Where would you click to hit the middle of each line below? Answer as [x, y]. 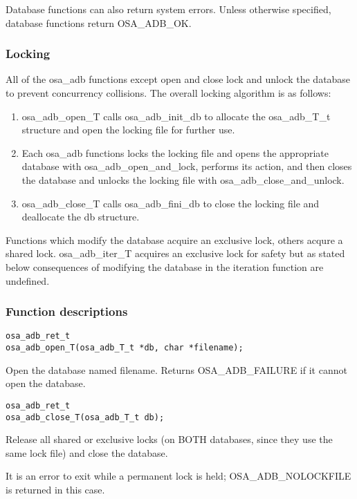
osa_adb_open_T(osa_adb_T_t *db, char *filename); [125, 348]
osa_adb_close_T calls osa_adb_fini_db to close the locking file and [171, 203]
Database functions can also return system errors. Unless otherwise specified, [168, 9]
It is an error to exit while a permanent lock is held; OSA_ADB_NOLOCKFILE [178, 476]
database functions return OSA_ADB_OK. [99, 22]
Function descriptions [67, 311]
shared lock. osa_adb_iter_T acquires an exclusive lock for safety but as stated [175, 253]
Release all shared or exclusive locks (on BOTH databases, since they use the [169, 439]
